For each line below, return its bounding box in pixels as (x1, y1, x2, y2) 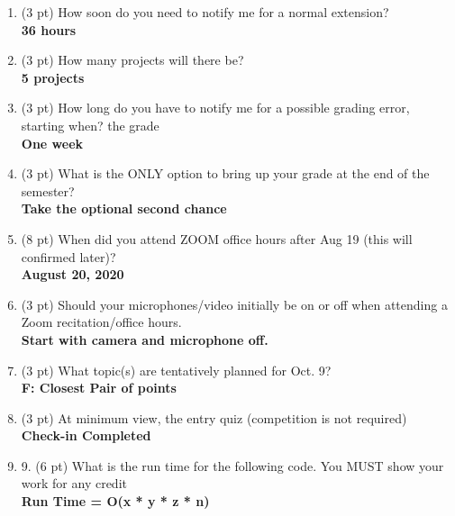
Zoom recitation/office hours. (21, 312, 182, 331)
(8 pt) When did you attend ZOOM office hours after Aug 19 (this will (21, 229, 413, 248)
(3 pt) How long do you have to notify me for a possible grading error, (21, 98, 410, 117)
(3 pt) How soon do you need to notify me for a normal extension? (21, 3, 389, 21)
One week (21, 133, 84, 152)
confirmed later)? (21, 247, 116, 266)
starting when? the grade (21, 115, 159, 134)
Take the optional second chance (21, 199, 227, 218)
